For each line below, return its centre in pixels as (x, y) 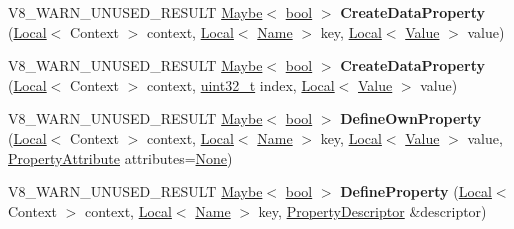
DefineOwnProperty (411, 118)
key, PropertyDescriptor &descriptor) (372, 210)
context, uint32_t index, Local (241, 84)
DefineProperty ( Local (416, 191)
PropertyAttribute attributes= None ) (120, 157)
